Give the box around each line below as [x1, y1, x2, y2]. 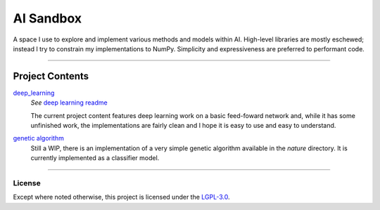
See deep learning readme [30, 98, 108, 107]
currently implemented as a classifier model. [30, 154, 160, 162]
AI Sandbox [13, 11, 82, 26]
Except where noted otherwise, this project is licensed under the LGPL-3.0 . [13, 193, 230, 202]
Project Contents [13, 70, 89, 82]
